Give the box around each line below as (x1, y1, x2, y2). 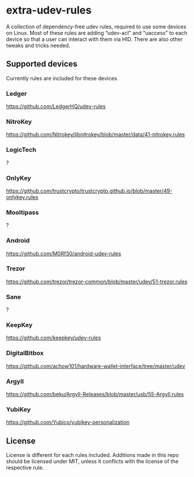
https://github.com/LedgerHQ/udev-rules (6, 103, 106, 110)
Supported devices (6, 59, 78, 69)
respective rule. (6, 464, 44, 471)
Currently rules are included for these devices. (6, 74, 119, 81)
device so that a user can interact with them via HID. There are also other (6, 35, 183, 43)
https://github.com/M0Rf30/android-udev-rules (6, 250, 122, 257)
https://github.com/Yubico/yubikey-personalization (6, 419, 130, 426)
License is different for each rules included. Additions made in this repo (6, 452, 179, 459)
